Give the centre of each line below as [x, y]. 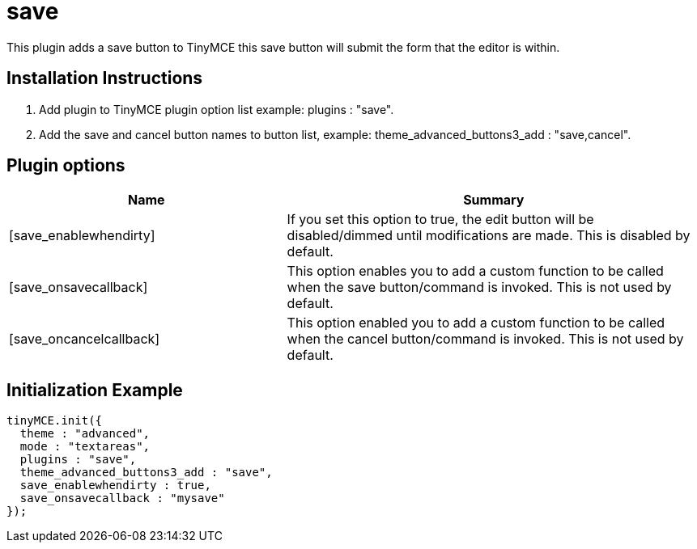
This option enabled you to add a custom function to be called [476, 323]
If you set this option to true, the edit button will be [440, 220]
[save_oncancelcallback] [85, 339]
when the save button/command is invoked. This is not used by [479, 287]
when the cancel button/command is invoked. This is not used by [485, 339]
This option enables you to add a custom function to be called [475, 271]
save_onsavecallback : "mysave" [122, 498]
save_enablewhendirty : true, [115, 486]
